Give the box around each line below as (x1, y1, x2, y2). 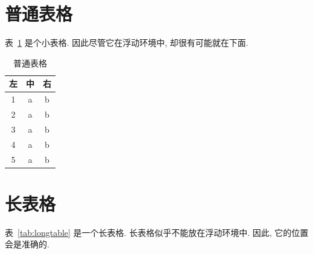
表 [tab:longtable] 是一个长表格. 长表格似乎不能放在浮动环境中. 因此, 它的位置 (5, 226, 309, 238)
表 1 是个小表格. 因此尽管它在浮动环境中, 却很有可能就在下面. (5, 36, 248, 49)
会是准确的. (5, 238, 49, 250)
